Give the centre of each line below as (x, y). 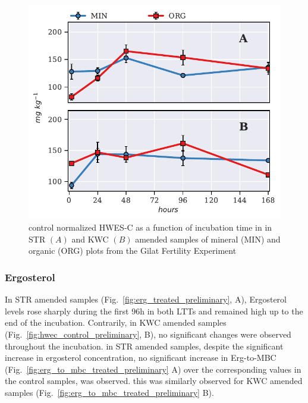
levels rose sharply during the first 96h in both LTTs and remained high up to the (154, 311)
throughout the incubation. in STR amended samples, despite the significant (144, 346)
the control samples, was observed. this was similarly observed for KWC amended (154, 381)
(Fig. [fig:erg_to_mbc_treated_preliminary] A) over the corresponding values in (153, 369)
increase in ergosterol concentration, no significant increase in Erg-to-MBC (141, 358)
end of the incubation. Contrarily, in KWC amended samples (116, 322)
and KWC (90, 239)
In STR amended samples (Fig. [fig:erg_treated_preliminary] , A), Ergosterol (146, 299)
